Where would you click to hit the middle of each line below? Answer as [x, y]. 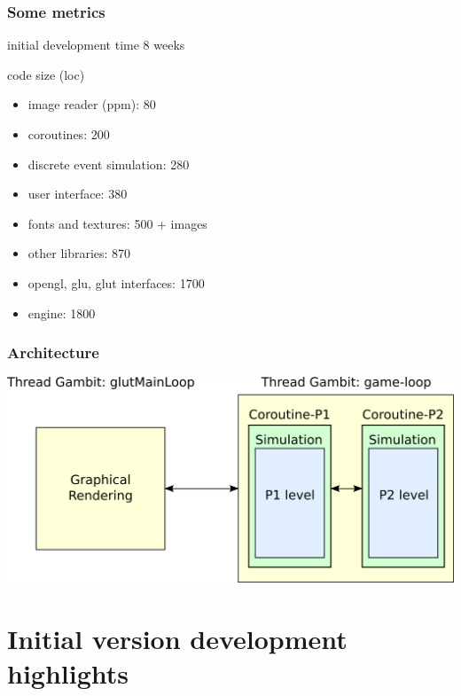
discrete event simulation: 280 [109, 164]
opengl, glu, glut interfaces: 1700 [116, 282]
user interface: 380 [78, 194]
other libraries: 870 [79, 253]
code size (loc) [46, 74]
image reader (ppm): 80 [92, 104]
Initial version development [177, 638]
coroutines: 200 [69, 134]
